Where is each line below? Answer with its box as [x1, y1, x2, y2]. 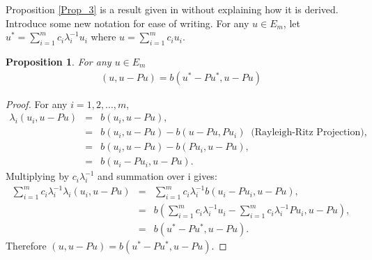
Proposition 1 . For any [6, 54, 111, 68]
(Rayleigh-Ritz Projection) [251, 128, 364, 138]
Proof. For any [6, 96, 68, 111]
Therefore [6, 238, 47, 253]
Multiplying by [6, 169, 70, 183]
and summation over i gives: [98, 169, 217, 183]
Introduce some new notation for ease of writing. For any [6, 15, 249, 30]
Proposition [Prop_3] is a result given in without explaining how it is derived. [6, 2, 339, 16]
